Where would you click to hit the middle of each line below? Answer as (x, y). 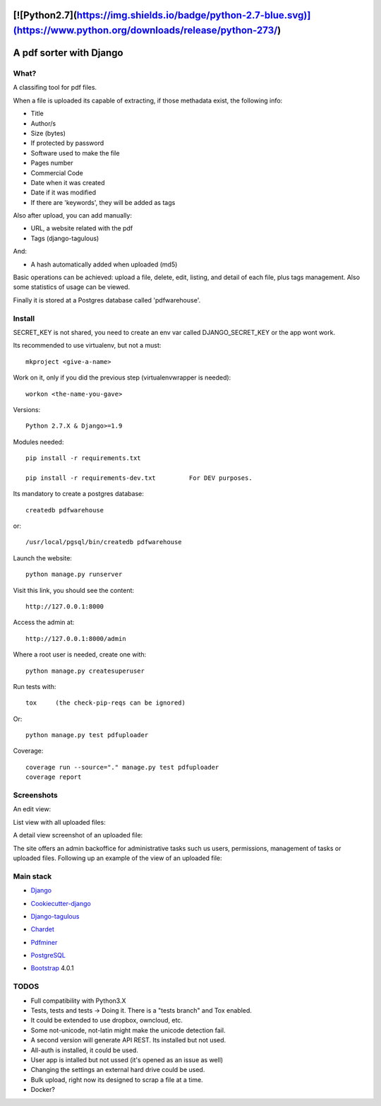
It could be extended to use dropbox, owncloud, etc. (107, 1020)
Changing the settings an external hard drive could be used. (118, 1070)
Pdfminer (44, 942)
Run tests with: (35, 686)
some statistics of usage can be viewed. (72, 287)
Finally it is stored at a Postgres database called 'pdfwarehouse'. (107, 300)
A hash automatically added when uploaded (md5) (104, 264)
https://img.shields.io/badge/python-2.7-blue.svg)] (194, 15)
